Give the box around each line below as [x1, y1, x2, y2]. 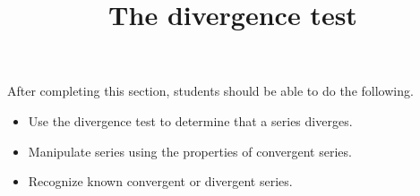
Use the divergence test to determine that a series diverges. [28, 111, 353, 130]
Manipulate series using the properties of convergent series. [28, 141, 352, 160]
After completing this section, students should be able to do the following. [7, 81, 414, 100]
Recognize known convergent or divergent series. [28, 172, 293, 191]
